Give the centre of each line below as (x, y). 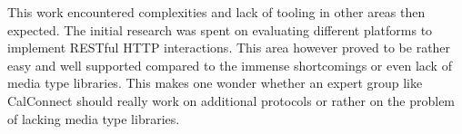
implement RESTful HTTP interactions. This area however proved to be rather (229, 48)
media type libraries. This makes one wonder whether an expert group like (215, 83)
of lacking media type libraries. (94, 118)
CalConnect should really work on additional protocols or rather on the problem (231, 100)
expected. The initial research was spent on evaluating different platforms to (220, 29)
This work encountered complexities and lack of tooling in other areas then (216, 12)
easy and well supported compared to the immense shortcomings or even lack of (230, 65)
